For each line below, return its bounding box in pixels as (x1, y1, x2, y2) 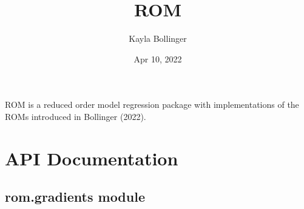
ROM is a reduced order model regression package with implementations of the (5, 98, 299, 111)
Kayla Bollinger (129, 32, 187, 45)
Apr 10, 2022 (133, 52, 182, 65)
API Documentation (5, 145, 178, 170)
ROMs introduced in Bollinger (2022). (5, 110, 146, 122)
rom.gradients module (5, 187, 145, 206)
